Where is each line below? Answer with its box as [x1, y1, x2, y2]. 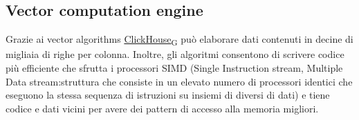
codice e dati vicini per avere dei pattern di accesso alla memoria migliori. [6, 101, 319, 115]
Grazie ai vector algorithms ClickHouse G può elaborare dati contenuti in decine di [6, 32, 353, 48]
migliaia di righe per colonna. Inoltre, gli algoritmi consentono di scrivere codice [6, 47, 344, 61]
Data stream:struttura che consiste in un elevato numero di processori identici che [6, 74, 353, 88]
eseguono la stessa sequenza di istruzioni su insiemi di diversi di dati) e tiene [6, 88, 330, 102]
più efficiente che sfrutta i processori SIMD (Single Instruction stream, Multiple [6, 60, 343, 74]
